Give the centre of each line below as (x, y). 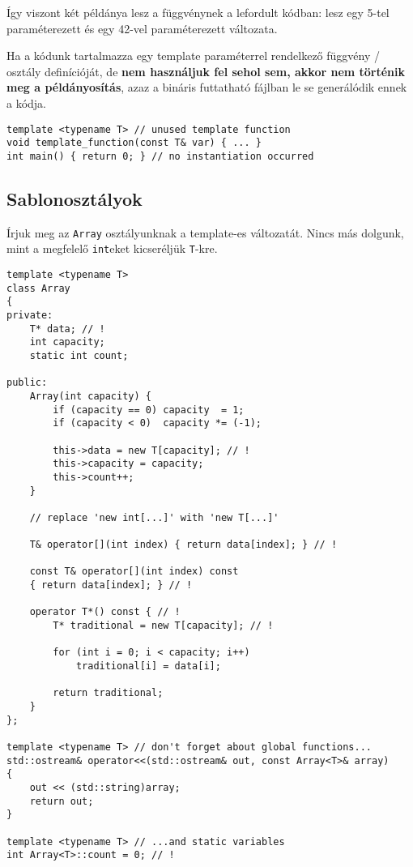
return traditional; (108, 693)
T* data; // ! (67, 329)
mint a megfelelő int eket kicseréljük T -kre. (112, 248)
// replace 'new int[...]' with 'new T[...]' (154, 517)
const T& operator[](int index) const (134, 572)
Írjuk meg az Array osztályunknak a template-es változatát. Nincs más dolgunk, (205, 232)
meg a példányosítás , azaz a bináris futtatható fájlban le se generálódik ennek (207, 87)
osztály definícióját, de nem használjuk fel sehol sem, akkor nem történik (206, 71)
